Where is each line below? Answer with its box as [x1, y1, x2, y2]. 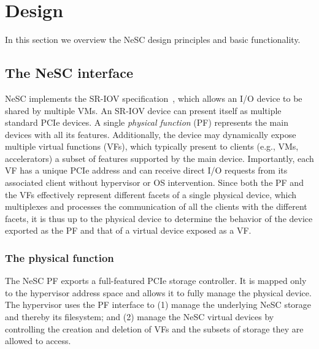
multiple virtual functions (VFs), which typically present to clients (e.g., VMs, [5, 140, 299, 153]
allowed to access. [5, 334, 71, 347]
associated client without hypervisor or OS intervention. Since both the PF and [5, 176, 304, 189]
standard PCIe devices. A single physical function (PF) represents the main [5, 116, 288, 129]
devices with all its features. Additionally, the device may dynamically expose [5, 128, 296, 140]
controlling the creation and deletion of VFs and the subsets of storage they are [5, 322, 304, 335]
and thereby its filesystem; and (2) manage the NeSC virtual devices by [5, 310, 274, 323]
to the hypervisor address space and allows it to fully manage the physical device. [5, 286, 312, 299]
